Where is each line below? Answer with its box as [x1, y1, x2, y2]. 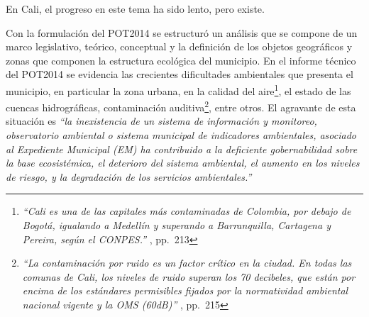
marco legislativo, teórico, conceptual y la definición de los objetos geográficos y [6, 39, 353, 54]
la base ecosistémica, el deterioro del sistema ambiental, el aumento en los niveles [6, 155, 360, 170]
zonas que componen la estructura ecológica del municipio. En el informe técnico [6, 52, 356, 67]
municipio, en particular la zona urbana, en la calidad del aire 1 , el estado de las [6, 81, 351, 98]
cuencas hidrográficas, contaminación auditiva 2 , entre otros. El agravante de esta [6, 98, 356, 114]
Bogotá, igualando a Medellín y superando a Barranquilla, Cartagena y [22, 218, 331, 233]
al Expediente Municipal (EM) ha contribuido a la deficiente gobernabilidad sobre [6, 141, 358, 156]
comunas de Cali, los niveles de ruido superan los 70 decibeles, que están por [22, 269, 356, 284]
